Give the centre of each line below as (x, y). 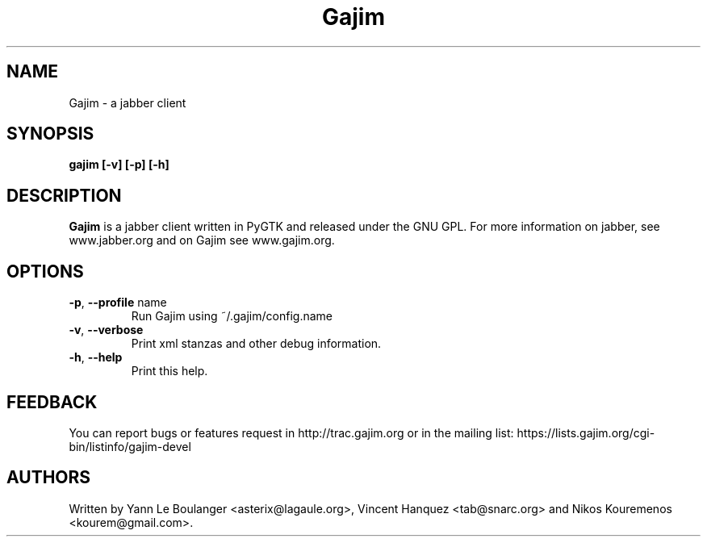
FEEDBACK (52, 402)
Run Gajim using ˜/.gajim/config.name (232, 316)
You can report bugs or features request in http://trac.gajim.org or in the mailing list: (291, 432)
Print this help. (169, 371)
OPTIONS (45, 271)
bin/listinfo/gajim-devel (130, 446)
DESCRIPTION (64, 195)
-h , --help (96, 357)
